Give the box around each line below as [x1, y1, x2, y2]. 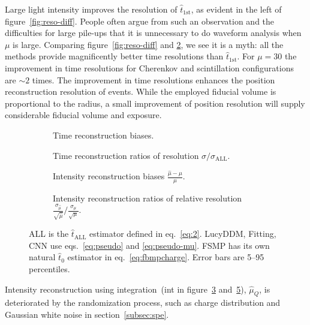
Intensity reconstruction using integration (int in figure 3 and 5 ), [5, 282, 246, 295]
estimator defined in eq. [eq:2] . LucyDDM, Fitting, [89, 227, 276, 240]
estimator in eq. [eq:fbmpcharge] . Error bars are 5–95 [67, 251, 264, 263]
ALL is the [29, 227, 69, 240]
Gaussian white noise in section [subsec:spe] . [5, 308, 169, 320]
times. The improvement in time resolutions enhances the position [32, 73, 275, 86]
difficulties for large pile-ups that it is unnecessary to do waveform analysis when [5, 26, 302, 39]
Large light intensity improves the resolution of [5, 3, 177, 15]
